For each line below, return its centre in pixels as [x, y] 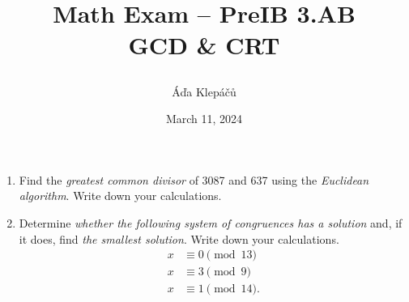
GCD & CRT [204, 45]
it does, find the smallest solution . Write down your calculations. [179, 238]
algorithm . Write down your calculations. [120, 196]
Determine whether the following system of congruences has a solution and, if [211, 222]
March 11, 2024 [204, 119]
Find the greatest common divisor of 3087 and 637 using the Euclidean [194, 179]
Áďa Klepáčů [204, 91]
